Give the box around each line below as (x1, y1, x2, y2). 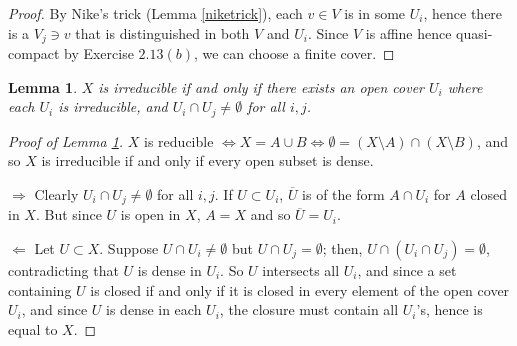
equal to (8, 318, 58, 339)
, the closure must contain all (219, 299, 399, 320)
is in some (344, 3, 406, 23)
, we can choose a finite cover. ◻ (193, 43, 395, 64)
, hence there (423, 3, 503, 23)
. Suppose (99, 237, 159, 258)
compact (8, 43, 60, 64)
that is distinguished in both (75, 22, 250, 43)
